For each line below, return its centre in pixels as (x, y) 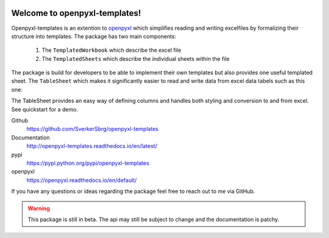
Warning (39, 208)
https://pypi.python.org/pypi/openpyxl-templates (88, 163)
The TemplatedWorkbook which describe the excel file (111, 50)
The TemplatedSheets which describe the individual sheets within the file (136, 58)
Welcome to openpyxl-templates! (76, 13)
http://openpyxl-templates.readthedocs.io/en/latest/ (92, 146)
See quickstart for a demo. (45, 109)
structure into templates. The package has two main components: (94, 36)
